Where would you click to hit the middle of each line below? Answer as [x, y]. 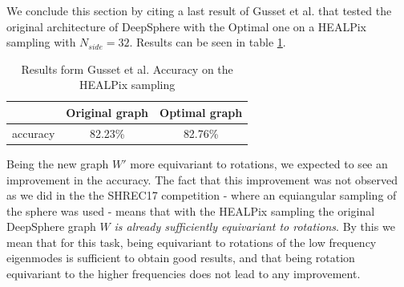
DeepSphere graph [51, 226]
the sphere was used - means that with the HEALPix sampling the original [191, 210]
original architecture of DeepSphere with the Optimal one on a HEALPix [186, 26]
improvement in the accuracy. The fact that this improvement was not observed [202, 179]
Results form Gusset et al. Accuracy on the [127, 69]
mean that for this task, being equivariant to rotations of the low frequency [192, 242]
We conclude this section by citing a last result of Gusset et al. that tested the [199, 10]
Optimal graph [201, 112]
